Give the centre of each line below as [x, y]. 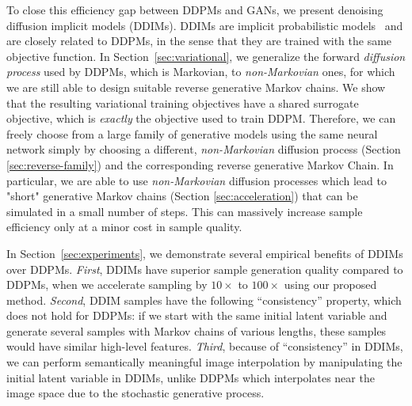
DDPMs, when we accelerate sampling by [107, 285]
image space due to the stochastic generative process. [135, 393]
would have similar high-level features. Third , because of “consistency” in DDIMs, [205, 346]
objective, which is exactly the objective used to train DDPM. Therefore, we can [201, 118]
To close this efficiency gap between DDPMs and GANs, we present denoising [195, 9]
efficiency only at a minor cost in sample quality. [124, 227]
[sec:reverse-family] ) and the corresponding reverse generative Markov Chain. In [200, 164]
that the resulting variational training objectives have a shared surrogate [183, 102]
